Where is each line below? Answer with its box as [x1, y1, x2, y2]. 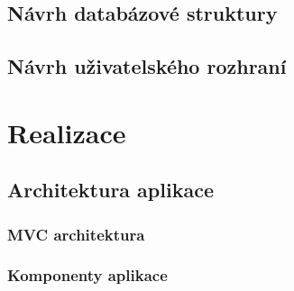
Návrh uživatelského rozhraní [7, 52, 287, 80]
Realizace [7, 114, 126, 150]
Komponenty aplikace [7, 264, 168, 286]
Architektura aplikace [7, 176, 214, 204]
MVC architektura [7, 223, 145, 245]
